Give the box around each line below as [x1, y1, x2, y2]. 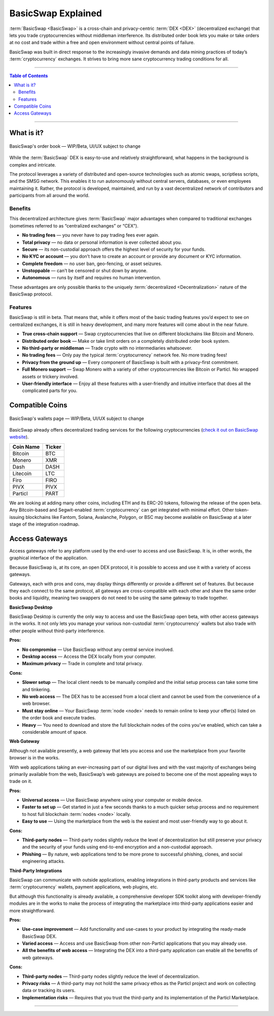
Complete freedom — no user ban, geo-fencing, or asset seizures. [22, 260, 162, 267]
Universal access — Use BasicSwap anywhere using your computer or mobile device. [22, 797, 203, 803]
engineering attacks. [22, 858, 65, 864]
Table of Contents [9, 73, 48, 79]
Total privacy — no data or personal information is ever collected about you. [22, 239, 182, 245]
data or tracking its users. [22, 988, 76, 994]
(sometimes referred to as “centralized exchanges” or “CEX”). [9, 222, 139, 228]
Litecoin [12, 470, 32, 477]
